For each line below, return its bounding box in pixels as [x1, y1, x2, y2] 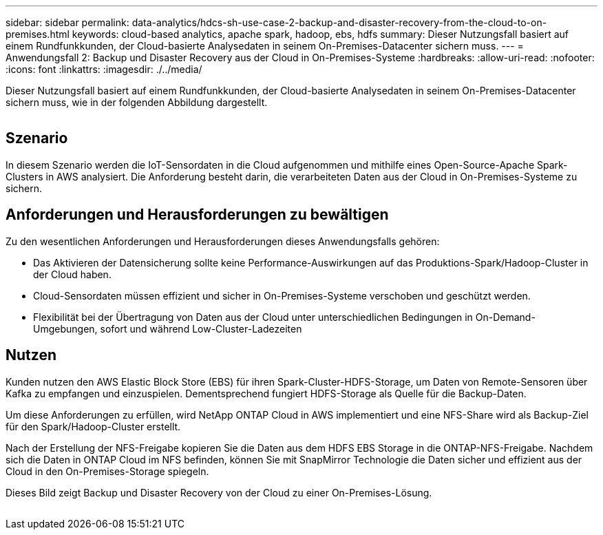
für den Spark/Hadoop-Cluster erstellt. [6, 420, 181, 432]
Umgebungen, [33, 322, 98, 335]
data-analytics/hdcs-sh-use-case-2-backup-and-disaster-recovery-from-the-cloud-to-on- [131, 17, 547, 28]
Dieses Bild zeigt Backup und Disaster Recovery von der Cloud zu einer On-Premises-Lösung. [6, 486, 432, 499]
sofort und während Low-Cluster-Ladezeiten [100, 322, 302, 335]
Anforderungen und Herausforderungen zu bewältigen [6, 206, 389, 224]
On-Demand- [475, 311, 536, 323]
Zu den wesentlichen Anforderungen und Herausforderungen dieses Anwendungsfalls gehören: [6, 235, 440, 247]
